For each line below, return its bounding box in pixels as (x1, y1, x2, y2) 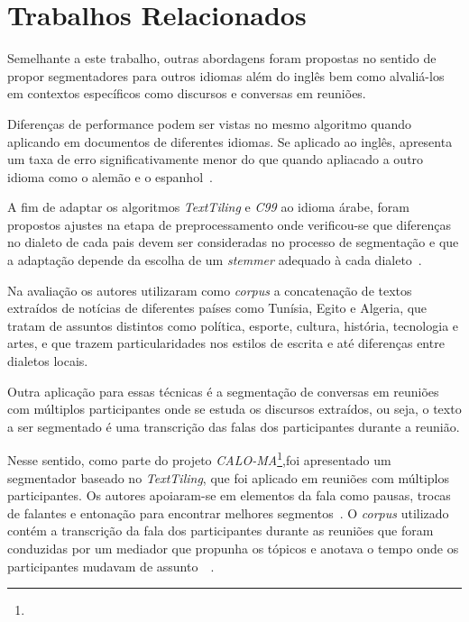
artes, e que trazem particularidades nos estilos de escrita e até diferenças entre (7, 334, 445, 352)
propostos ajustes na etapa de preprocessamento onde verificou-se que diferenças (7, 215, 451, 233)
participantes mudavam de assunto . (7, 556, 215, 575)
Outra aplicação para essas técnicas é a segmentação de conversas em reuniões (7, 381, 439, 400)
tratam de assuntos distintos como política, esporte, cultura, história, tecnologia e (7, 316, 459, 334)
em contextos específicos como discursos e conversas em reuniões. (7, 84, 366, 103)
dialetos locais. (7, 352, 88, 370)
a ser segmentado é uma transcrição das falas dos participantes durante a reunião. (7, 416, 460, 435)
